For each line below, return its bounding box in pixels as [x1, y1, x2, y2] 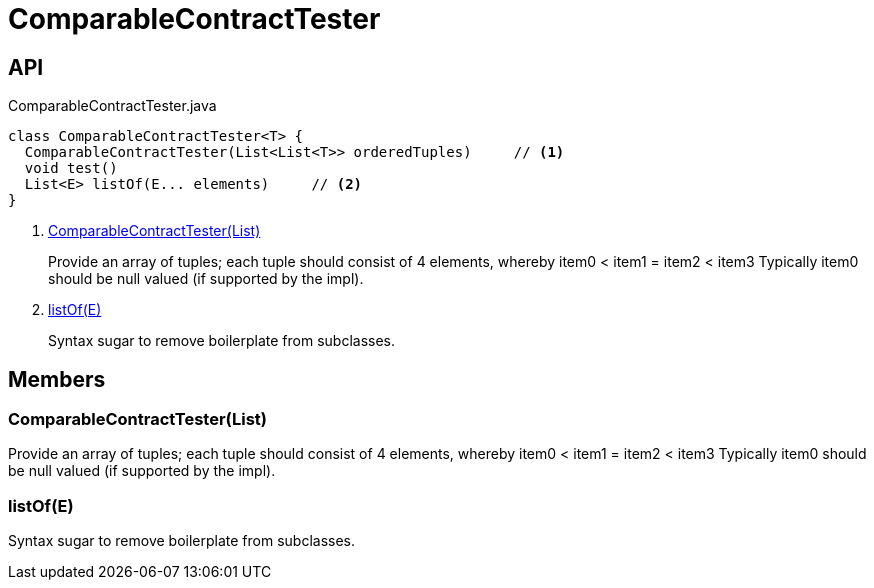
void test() [24, 160, 118, 177]
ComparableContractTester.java [8, 97, 217, 115]
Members [8, 366, 106, 392]
